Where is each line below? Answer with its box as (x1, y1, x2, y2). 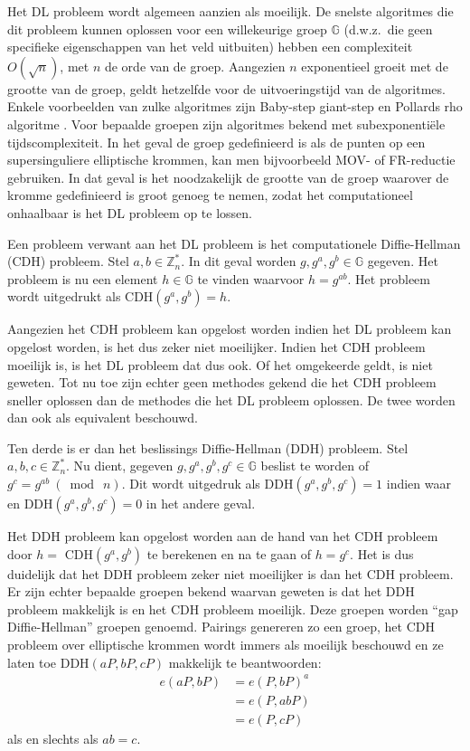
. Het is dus (350, 544, 414, 563)
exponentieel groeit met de (301, 56, 448, 75)
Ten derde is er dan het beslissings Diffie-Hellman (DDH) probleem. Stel (7, 438, 409, 457)
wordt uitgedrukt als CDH (7, 287, 154, 306)
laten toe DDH (7, 652, 89, 671)
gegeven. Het (367, 252, 438, 271)
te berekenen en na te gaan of (146, 544, 311, 563)
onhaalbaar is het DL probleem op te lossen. (7, 203, 252, 222)
